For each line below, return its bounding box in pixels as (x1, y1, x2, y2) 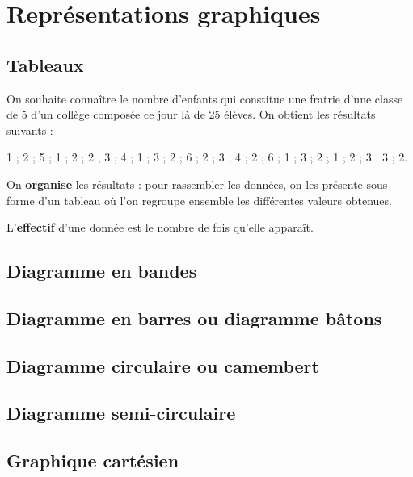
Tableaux (6, 52, 84, 77)
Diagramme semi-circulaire (6, 400, 236, 425)
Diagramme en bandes (6, 258, 197, 283)
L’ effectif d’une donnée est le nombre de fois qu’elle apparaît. (6, 219, 314, 236)
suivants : (6, 121, 53, 138)
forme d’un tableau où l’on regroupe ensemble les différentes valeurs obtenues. (6, 191, 392, 208)
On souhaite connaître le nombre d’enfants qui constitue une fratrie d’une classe (6, 90, 403, 107)
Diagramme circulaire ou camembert (6, 353, 319, 378)
